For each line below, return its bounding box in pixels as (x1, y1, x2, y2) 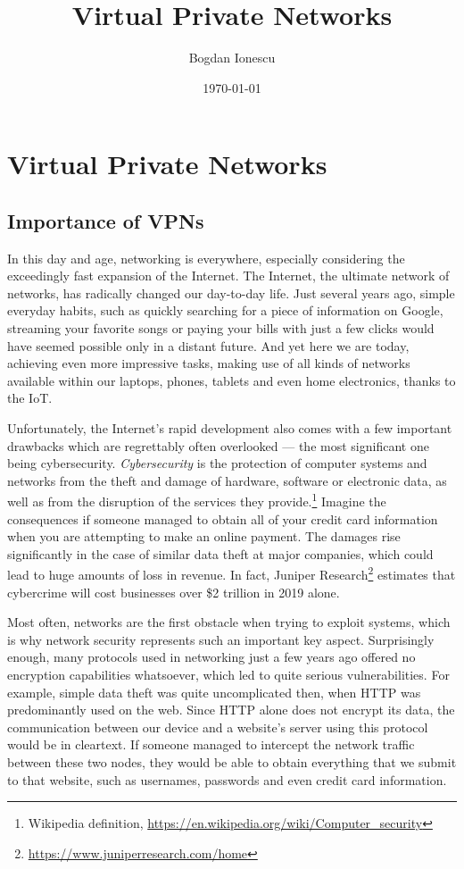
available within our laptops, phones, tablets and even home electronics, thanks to (7, 371, 456, 389)
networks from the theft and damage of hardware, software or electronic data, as (7, 471, 447, 489)
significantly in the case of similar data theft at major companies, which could (7, 544, 434, 563)
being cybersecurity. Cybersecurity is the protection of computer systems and (7, 454, 427, 472)
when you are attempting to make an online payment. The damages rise (7, 527, 401, 546)
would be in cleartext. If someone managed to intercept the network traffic (7, 735, 415, 754)
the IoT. (7, 389, 53, 407)
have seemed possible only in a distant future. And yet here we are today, (7, 336, 410, 355)
